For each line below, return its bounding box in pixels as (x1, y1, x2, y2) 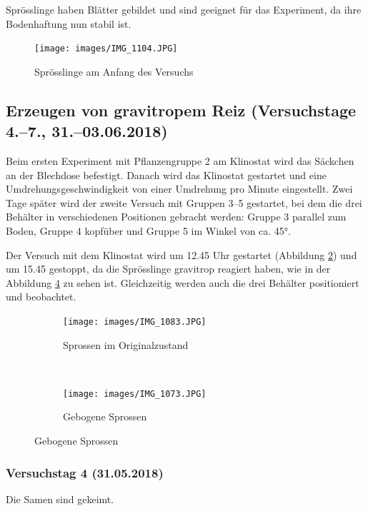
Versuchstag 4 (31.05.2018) (6, 463, 164, 481)
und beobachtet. (6, 289, 76, 304)
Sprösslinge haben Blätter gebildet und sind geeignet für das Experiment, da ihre (6, 2, 362, 16)
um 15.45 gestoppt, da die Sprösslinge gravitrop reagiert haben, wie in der (6, 261, 331, 276)
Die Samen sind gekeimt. (6, 491, 114, 506)
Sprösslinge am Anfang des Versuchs (34, 64, 194, 79)
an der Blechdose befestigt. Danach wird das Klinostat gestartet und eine (6, 167, 327, 182)
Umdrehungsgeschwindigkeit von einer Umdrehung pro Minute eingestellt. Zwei (6, 181, 353, 196)
